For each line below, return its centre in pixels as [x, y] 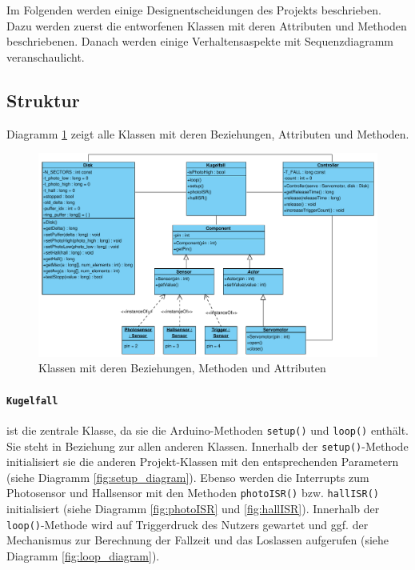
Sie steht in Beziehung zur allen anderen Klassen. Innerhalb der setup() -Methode [207, 446]
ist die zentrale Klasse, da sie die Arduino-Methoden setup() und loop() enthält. [207, 430]
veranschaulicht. [46, 56]
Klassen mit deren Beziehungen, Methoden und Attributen [182, 368]
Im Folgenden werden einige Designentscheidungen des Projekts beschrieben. [194, 10]
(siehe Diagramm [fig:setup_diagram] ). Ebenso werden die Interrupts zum [188, 477]
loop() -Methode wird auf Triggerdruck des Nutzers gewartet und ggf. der [188, 524]
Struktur [43, 100]
